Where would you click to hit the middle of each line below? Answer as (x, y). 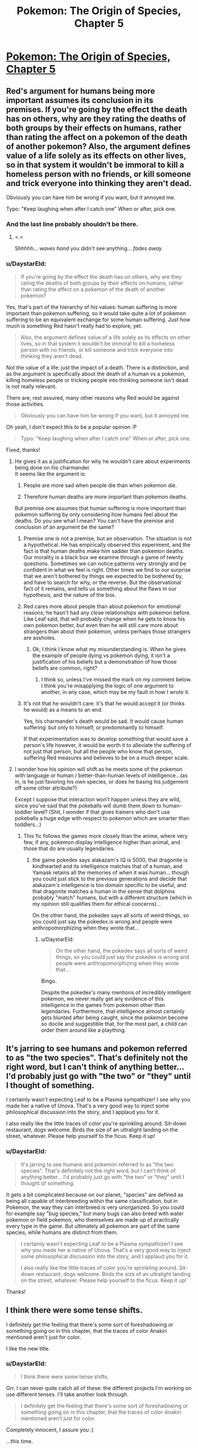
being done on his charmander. (52, 467)
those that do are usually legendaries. (69, 848)
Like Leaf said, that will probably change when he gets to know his (104, 619)
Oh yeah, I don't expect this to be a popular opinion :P (72, 427)
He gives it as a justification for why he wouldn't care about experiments (102, 461)
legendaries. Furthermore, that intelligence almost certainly (113, 1011)
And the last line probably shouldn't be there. (72, 224)
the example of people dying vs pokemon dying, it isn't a (101, 655)
